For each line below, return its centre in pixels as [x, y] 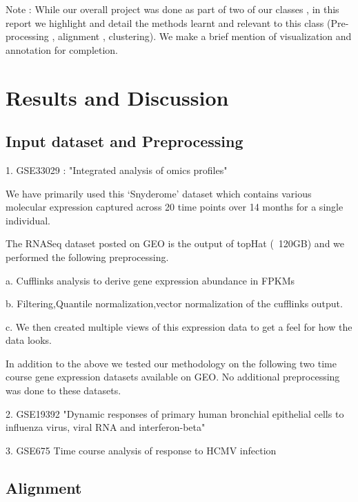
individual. [28, 220]
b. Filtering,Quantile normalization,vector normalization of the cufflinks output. [174, 303]
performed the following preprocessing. [87, 257]
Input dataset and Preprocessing [125, 141]
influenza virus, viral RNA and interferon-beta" [106, 427]
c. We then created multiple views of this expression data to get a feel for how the [179, 326]
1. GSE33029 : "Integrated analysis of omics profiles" [117, 170]
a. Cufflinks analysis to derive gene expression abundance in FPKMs [150, 280]
